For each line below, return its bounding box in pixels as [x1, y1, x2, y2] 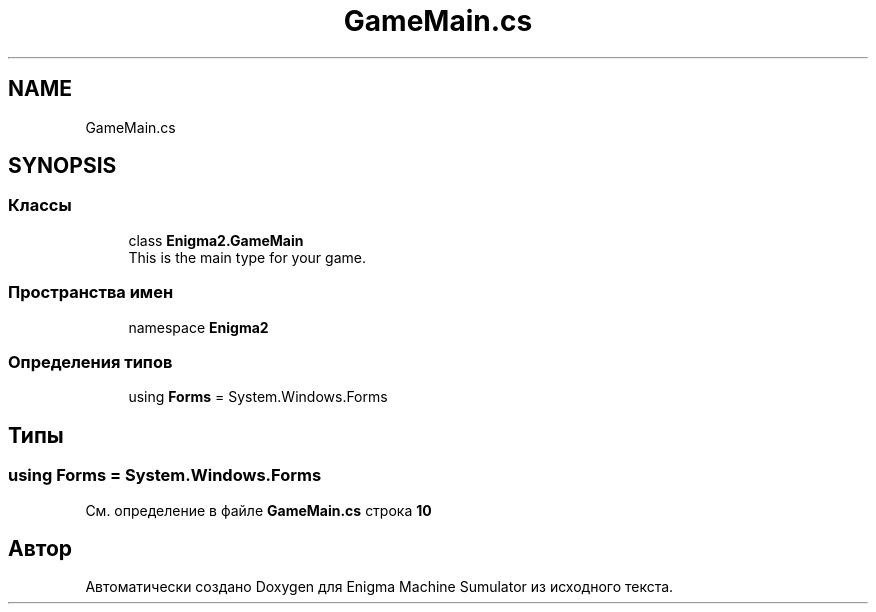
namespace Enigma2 [128, 318, 269, 336]
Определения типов [8, 351, 173, 372]
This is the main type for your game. [128, 248, 366, 266]
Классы [8, 195, 72, 216]
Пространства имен [8, 282, 174, 303]
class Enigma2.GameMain [128, 231, 304, 249]
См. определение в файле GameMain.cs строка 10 [85, 501, 432, 519]
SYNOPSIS [8, 153, 117, 179]
